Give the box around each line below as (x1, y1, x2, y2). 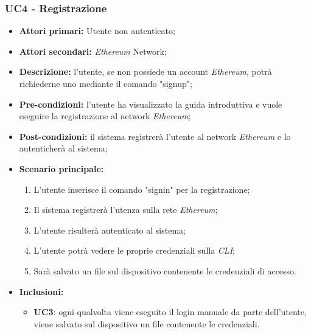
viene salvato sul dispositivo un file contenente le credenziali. (33, 317, 260, 330)
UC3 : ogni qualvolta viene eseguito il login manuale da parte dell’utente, (33, 305, 307, 318)
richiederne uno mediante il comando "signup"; (19, 77, 192, 89)
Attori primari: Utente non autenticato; (19, 24, 175, 37)
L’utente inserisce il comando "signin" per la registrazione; (33, 183, 250, 195)
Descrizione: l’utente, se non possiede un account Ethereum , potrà (19, 65, 272, 78)
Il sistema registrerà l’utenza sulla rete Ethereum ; (33, 203, 218, 216)
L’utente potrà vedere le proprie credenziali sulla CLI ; (33, 244, 235, 257)
